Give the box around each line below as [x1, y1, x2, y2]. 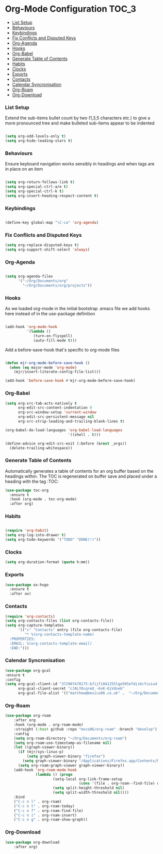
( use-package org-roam [5, 713, 51, 718]
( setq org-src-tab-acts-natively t [5, 401, 77, 406]
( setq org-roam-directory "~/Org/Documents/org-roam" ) [14, 736, 127, 741]
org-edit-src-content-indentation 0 [17, 405, 92, 410]
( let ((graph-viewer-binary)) [14, 745, 75, 750]
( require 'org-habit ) [5, 528, 49, 533]
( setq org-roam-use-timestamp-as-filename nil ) [14, 740, 112, 745]
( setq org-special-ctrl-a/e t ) [5, 184, 68, 189]
